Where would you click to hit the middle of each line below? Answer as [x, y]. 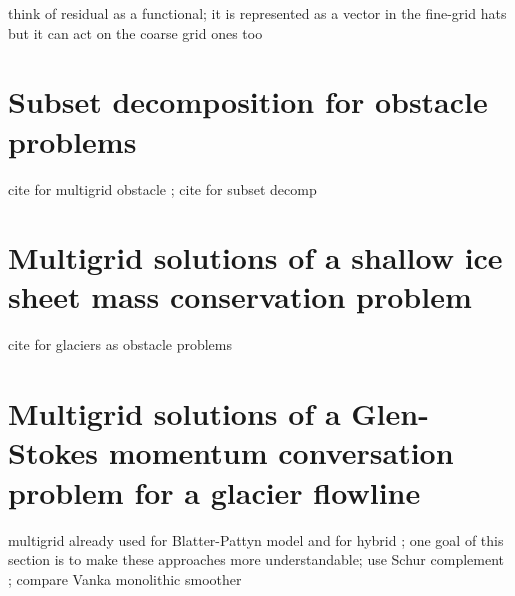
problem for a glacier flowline [214, 491]
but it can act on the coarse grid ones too [135, 32]
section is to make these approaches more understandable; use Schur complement [256, 559]
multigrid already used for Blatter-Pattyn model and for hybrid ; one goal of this [256, 539]
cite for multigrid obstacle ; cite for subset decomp [162, 188]
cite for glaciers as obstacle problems [120, 344]
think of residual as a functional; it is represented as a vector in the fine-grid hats [257, 13]
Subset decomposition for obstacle [248, 101]
